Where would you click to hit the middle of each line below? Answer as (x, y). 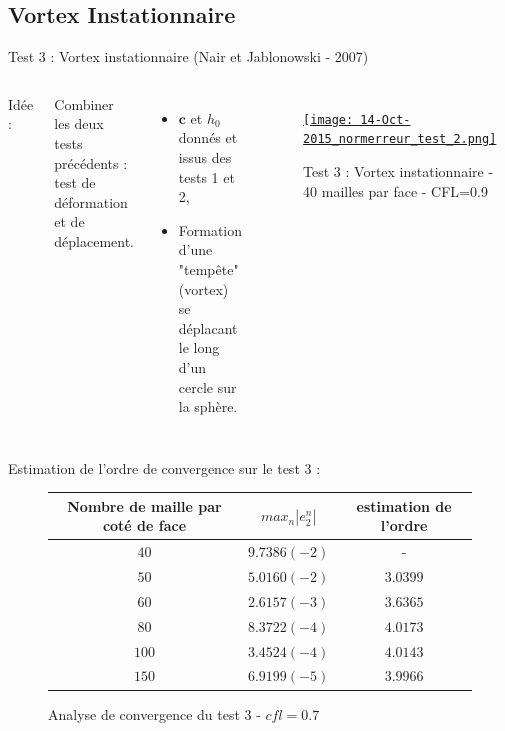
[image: (328, 119)
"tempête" (208, 268)
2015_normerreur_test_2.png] (400, 139)
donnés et (208, 137)
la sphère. (208, 406)
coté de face (144, 525)
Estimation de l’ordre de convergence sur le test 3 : (164, 467)
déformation (91, 201)
